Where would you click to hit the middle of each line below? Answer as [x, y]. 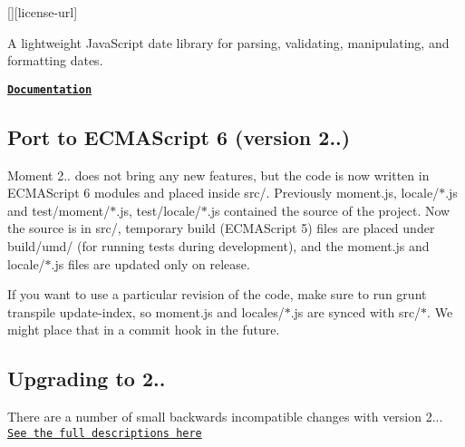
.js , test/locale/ [159, 210]
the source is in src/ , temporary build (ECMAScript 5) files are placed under [221, 228]
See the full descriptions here [105, 433]
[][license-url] [43, 12]
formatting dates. [55, 60]
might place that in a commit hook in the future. [144, 330]
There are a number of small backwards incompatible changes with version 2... [225, 417]
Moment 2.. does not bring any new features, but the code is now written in [218, 175]
